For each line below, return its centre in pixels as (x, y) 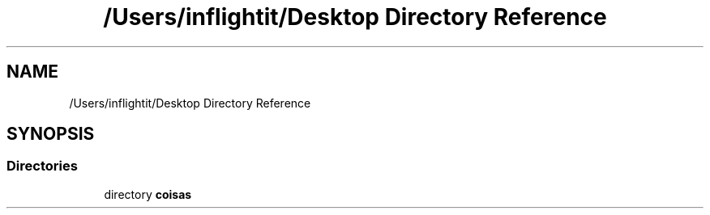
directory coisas (148, 194)
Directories (42, 166)
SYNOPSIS (51, 134)
